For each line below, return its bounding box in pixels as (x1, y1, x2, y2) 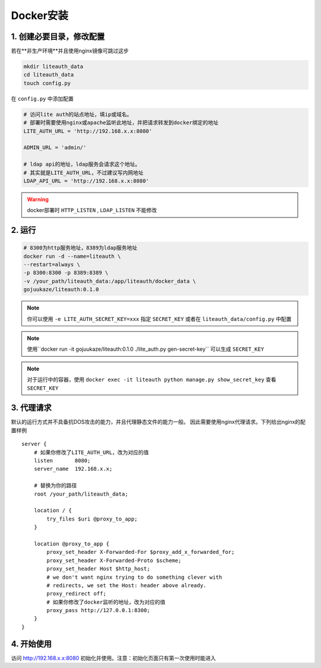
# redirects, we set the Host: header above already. (46, 582, 207, 588)
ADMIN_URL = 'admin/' (23, 144, 87, 151)
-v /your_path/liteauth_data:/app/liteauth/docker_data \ (23, 278, 196, 285)
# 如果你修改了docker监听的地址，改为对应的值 (46, 598, 166, 606)
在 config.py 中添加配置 (11, 95, 74, 102)
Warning (27, 196, 49, 203)
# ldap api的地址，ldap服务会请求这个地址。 (23, 161, 141, 168)
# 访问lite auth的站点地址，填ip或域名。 (23, 111, 133, 118)
